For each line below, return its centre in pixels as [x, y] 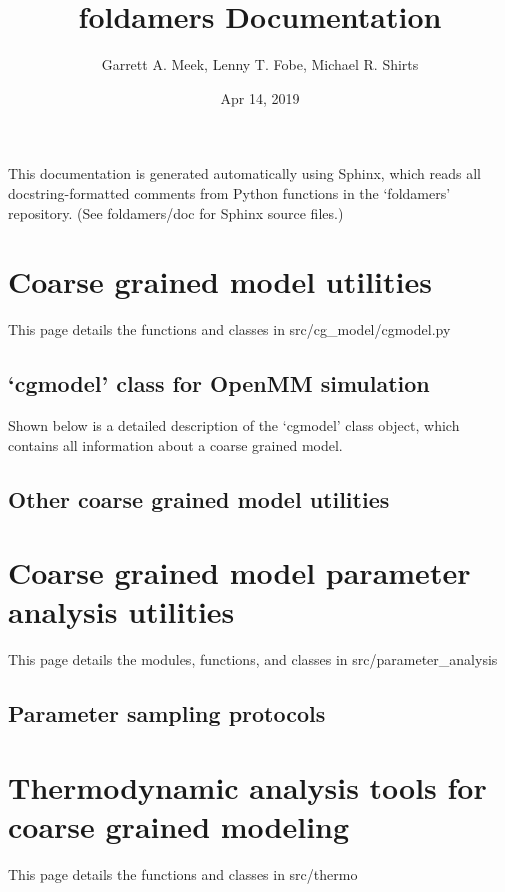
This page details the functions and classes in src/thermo [183, 873]
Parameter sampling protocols [167, 713]
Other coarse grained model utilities [199, 498]
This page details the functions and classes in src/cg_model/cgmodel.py [229, 329]
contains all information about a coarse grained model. [175, 444]
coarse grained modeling [179, 826]
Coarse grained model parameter [239, 572]
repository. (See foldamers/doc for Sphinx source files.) [176, 212]
